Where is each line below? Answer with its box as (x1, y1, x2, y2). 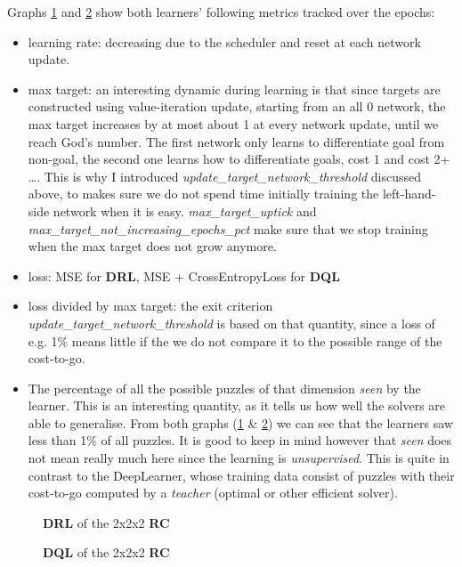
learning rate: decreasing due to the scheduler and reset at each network (28, 32, 421, 51)
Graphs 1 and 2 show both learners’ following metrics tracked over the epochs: (7, 3, 435, 20)
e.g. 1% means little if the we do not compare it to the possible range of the (28, 331, 442, 350)
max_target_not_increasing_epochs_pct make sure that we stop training (28, 219, 428, 238)
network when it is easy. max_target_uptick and (53, 201, 317, 220)
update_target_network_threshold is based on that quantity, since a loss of (28, 313, 435, 332)
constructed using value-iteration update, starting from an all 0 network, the (28, 97, 446, 116)
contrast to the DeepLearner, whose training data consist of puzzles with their (28, 466, 455, 484)
